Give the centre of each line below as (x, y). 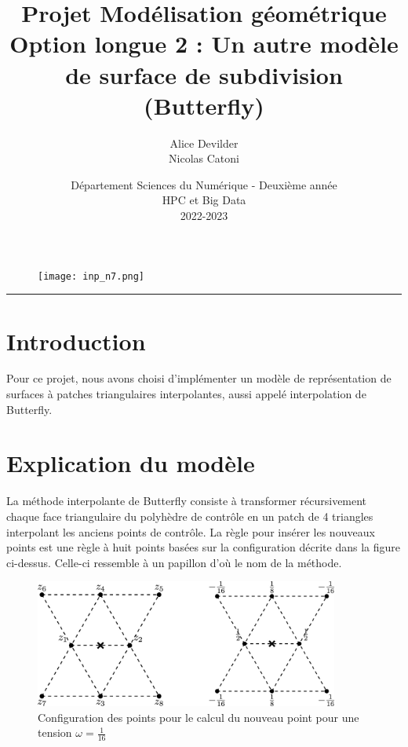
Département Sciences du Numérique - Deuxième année (204, 184)
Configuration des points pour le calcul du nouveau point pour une (199, 717)
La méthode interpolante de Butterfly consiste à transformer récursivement (187, 501)
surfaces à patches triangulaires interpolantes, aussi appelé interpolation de (186, 394)
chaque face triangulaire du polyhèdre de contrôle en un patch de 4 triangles (190, 516)
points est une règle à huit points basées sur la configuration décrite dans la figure (204, 547)
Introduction (76, 341)
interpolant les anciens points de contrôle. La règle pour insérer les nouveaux (191, 531)
